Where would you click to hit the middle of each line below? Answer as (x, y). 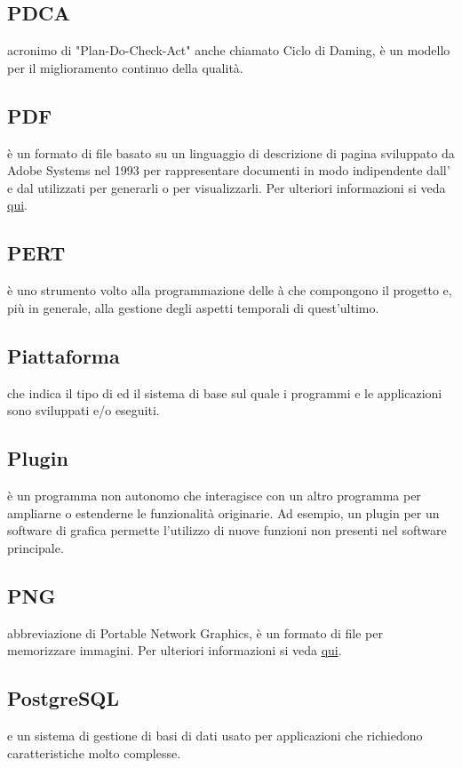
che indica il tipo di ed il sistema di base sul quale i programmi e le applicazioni (225, 392)
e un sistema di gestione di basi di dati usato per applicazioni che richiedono (215, 735)
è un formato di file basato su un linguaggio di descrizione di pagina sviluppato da (231, 152)
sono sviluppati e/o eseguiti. (84, 410)
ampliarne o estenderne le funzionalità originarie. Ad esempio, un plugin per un (223, 512)
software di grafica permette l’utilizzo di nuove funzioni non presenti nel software (227, 530)
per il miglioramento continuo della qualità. (125, 67)
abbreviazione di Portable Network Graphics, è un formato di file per (195, 632)
